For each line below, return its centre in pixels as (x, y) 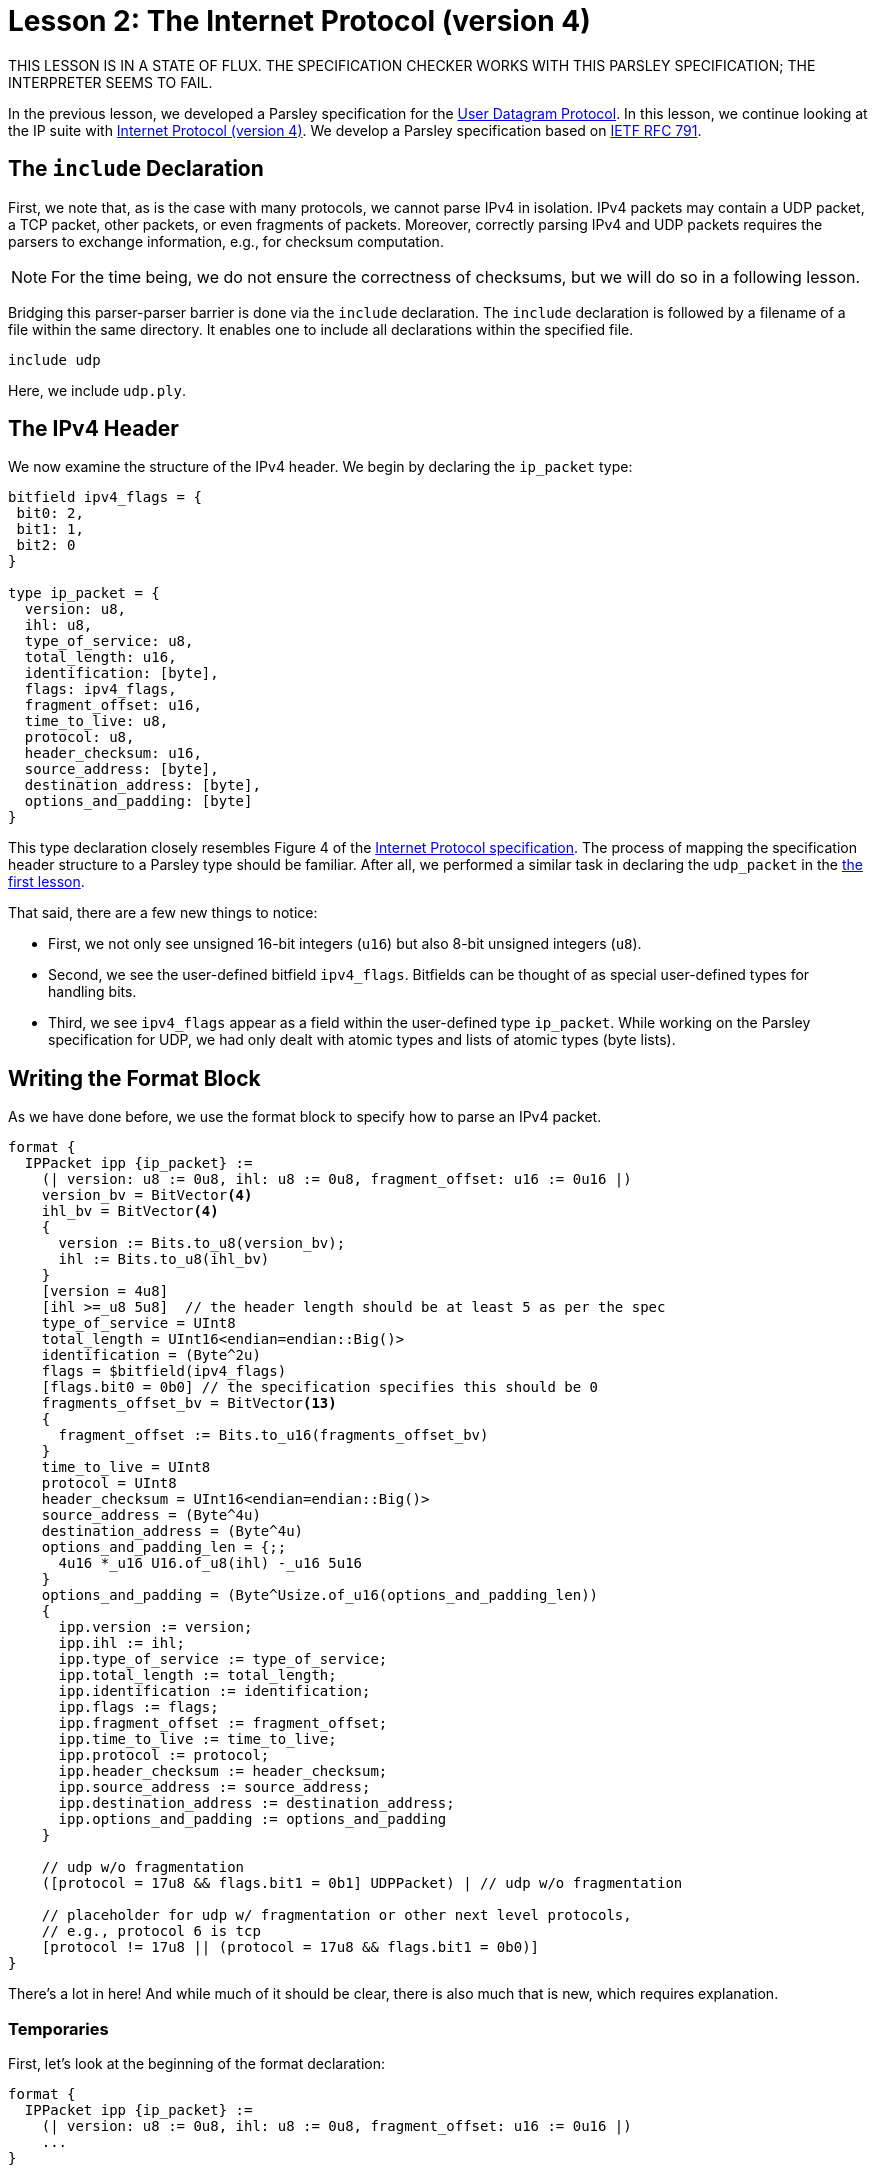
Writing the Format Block (134, 1078)
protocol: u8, (79, 737)
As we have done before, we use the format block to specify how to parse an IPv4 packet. (305, 1117)
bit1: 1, (50, 529)
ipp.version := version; (155, 1627)
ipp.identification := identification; (214, 1691)
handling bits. (92, 992)
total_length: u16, (100, 657)
